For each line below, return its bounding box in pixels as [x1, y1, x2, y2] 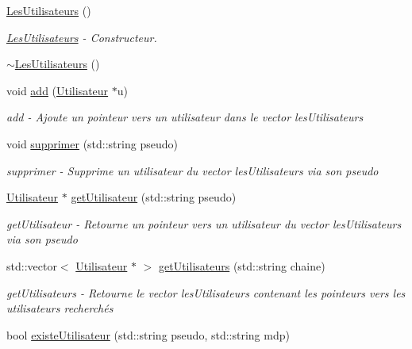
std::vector [6, 257, 57, 274]
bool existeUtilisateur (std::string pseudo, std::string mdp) [6, 326, 290, 343]
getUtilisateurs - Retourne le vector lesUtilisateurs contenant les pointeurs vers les [6, 284, 406, 301]
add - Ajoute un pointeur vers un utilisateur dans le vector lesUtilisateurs [6, 109, 364, 125]
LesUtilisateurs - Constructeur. [6, 29, 157, 45]
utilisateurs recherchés [6, 300, 114, 316]
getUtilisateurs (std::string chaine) [158, 257, 325, 274]
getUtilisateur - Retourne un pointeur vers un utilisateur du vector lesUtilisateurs [6, 215, 402, 232]
